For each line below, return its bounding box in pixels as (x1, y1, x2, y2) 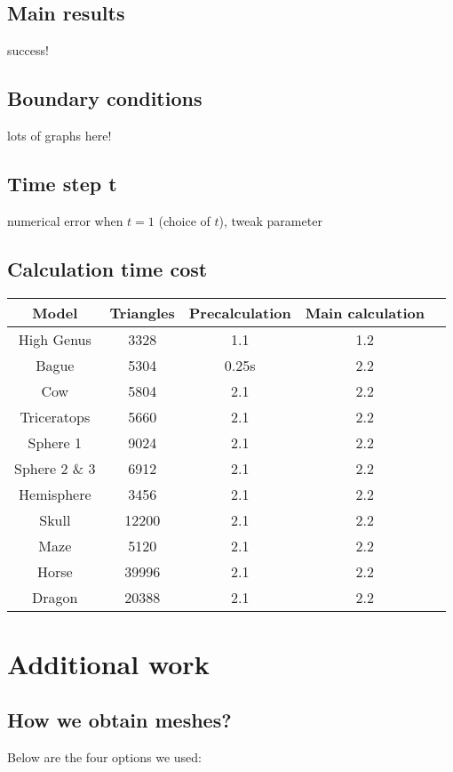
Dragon (32, 586, 78, 607)
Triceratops (20, 406, 91, 427)
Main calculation (305, 302, 425, 323)
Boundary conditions (7, 84, 203, 112)
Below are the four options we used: (7, 748, 202, 767)
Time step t (7, 169, 117, 197)
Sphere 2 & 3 (14, 457, 96, 478)
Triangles (109, 302, 175, 323)
